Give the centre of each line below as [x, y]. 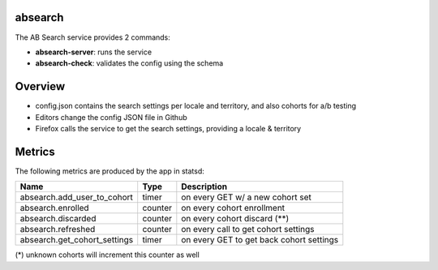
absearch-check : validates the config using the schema [129, 63]
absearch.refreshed [58, 229]
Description [204, 186]
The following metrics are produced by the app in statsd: [109, 171]
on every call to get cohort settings [248, 229]
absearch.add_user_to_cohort [77, 197]
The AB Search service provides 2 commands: [92, 37]
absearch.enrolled [54, 208]
